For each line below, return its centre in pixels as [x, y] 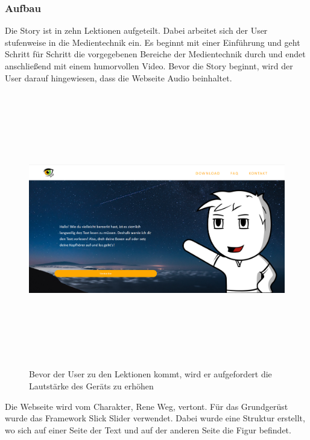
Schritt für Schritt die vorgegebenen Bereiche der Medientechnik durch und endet [155, 54]
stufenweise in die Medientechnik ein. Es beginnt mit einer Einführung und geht [153, 42]
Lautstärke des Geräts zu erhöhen [91, 385]
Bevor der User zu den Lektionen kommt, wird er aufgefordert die [150, 374]
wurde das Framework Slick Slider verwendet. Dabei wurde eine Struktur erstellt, [155, 418]
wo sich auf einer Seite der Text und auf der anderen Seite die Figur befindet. [148, 429]
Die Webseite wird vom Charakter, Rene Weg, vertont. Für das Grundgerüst [147, 406]
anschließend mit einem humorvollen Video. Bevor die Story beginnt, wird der [149, 66]
